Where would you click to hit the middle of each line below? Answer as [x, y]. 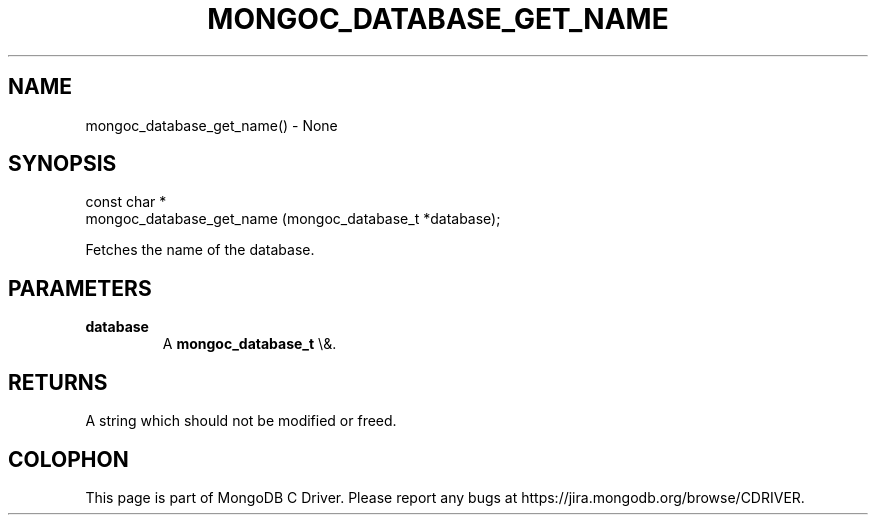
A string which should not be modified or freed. [241, 421]
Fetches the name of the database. [200, 250]
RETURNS [58, 382]
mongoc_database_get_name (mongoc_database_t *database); [293, 219]
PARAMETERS [80, 288]
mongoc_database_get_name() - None [211, 125]
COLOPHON [68, 459]
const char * [126, 202]
